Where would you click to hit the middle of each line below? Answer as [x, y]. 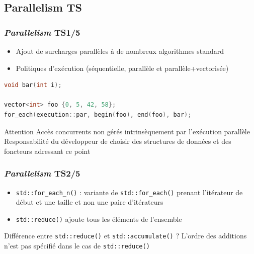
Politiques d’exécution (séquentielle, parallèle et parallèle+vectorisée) [122, 68]
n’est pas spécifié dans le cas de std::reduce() [77, 246]
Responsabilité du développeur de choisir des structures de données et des [118, 141]
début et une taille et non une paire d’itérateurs [90, 202]
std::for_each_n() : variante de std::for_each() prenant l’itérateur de [129, 192]
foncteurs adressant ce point [47, 151]
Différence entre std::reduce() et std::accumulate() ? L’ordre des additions [125, 236]
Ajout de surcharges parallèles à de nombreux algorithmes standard [120, 51]
